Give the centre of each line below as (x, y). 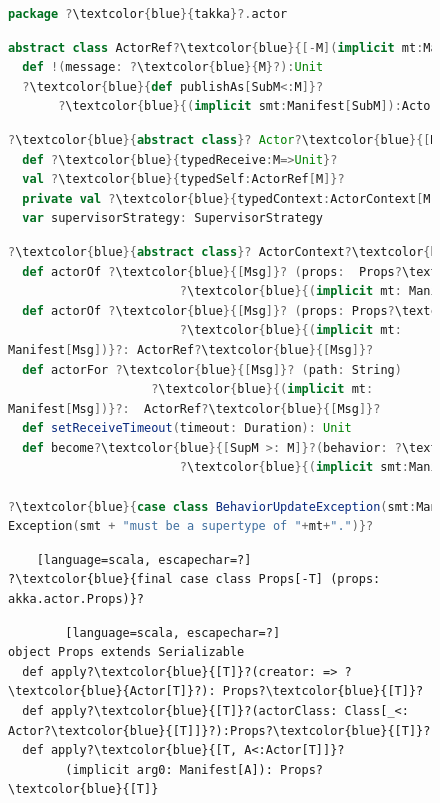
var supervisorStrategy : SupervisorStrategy (173, 218)
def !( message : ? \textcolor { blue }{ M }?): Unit (173, 67)
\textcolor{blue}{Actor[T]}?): (112, 691)
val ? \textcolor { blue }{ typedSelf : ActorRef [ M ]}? (183, 179)
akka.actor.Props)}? (76, 599)
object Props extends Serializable (126, 652)
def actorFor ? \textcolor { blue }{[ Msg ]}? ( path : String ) (212, 369)
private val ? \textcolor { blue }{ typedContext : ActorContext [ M (226, 198)
